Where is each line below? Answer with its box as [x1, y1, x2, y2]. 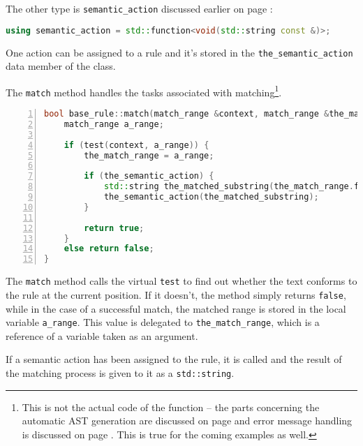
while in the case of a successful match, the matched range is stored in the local [6, 301, 346, 315]
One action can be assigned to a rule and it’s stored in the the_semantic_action [6, 45, 353, 59]
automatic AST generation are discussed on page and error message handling [22, 413, 353, 428]
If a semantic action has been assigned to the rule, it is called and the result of [6, 352, 342, 366]
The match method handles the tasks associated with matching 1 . [6, 82, 282, 99]
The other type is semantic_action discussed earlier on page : [6, 1, 273, 15]
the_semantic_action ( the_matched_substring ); [103, 192, 319, 202]
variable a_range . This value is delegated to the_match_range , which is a [6, 315, 320, 329]
